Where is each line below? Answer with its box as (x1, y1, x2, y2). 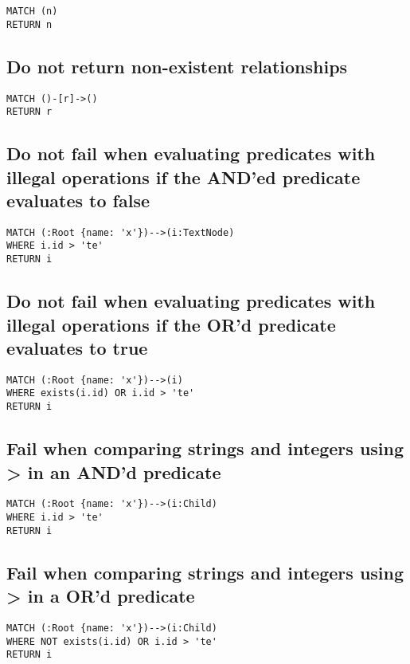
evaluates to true (6, 335, 148, 360)
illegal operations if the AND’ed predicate (6, 164, 361, 189)
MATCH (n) (6, 6, 58, 17)
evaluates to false (6, 188, 150, 212)
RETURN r (6, 106, 53, 118)
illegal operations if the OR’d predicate (6, 312, 336, 336)
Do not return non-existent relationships (6, 53, 348, 78)
